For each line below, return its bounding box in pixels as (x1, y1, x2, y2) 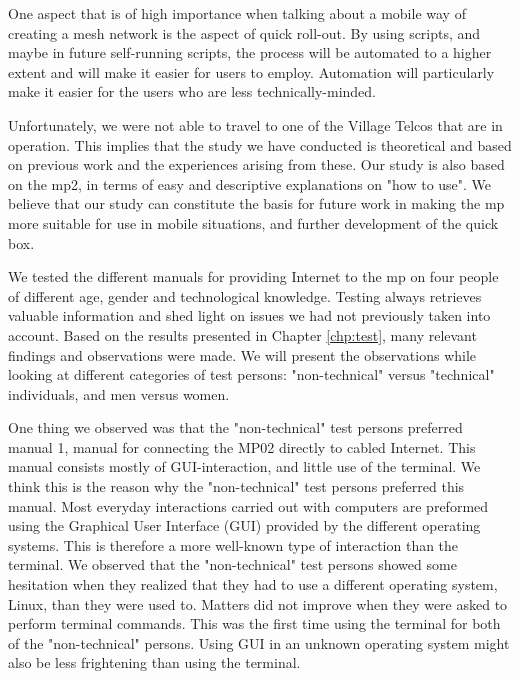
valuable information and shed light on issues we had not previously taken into (8, 305, 491, 326)
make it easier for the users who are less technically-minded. (8, 81, 376, 102)
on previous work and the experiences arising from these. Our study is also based (8, 154, 505, 175)
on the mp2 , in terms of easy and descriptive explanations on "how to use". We (8, 173, 492, 194)
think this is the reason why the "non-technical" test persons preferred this (8, 476, 465, 497)
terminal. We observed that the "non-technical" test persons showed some (8, 554, 457, 575)
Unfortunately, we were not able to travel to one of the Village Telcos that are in (8, 114, 503, 135)
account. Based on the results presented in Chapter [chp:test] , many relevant (8, 324, 477, 345)
